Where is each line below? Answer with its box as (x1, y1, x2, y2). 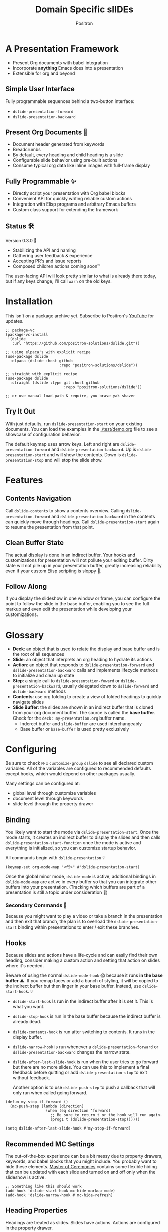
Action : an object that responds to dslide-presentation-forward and (12, 662, 154, 668)
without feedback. (12, 1075, 50, 1081)
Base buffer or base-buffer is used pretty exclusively (20, 726, 129, 732)
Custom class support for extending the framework (12, 207, 118, 213)
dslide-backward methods (12, 688, 66, 694)
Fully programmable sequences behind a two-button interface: (5, 98, 135, 104)
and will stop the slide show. (44, 457, 103, 463)
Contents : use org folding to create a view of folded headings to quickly (12, 694, 162, 700)
